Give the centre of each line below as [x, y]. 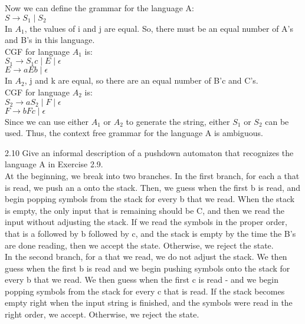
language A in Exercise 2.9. [54, 164]
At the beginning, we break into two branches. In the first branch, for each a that [152, 175]
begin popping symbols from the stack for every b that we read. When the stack [150, 199]
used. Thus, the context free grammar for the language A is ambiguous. [134, 133]
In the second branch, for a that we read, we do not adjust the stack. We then [146, 257]
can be [277, 121]
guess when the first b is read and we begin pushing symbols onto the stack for [147, 268]
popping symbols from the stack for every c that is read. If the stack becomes [145, 291]
